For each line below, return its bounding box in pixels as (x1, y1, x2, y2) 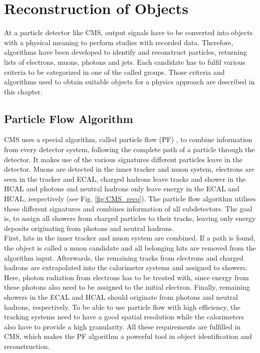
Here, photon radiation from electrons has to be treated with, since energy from (4, 272, 249, 282)
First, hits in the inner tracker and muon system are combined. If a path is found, (4, 232, 255, 243)
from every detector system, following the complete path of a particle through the (4, 144, 255, 155)
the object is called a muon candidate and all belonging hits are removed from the (4, 243, 256, 253)
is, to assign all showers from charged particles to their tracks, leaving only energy (4, 213, 256, 223)
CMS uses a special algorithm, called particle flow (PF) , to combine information (4, 134, 252, 145)
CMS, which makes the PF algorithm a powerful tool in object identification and (4, 331, 252, 341)
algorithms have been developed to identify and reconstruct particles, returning (4, 47, 247, 57)
